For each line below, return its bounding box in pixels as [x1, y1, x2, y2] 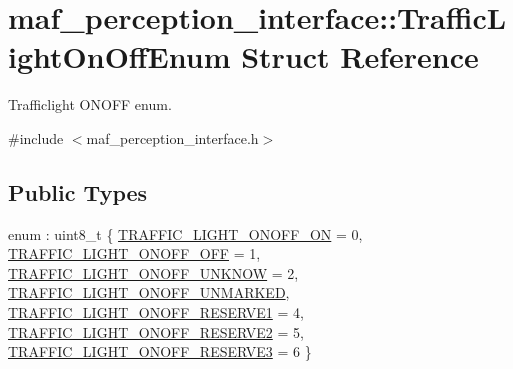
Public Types [8, 176, 148, 207]
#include [8, 127, 64, 148]
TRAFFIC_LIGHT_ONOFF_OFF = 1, [8, 243, 261, 264]
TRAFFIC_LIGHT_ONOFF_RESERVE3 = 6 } [8, 341, 312, 362]
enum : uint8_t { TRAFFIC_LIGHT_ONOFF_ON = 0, [8, 223, 363, 244]
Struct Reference [241, 36, 479, 77]
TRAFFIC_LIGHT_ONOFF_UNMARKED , [8, 282, 290, 303]
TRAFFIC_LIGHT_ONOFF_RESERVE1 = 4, [8, 302, 304, 323]
